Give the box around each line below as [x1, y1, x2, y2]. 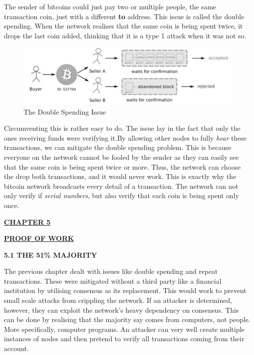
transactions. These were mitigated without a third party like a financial [4, 275, 222, 286]
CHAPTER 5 [4, 216, 51, 227]
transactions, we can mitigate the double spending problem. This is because [4, 142, 231, 152]
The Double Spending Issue [24, 106, 106, 117]
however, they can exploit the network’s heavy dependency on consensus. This [4, 304, 239, 315]
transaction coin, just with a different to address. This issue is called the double [4, 11, 244, 21]
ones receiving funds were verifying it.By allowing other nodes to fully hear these [4, 132, 247, 143]
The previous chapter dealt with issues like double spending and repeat [4, 266, 218, 276]
